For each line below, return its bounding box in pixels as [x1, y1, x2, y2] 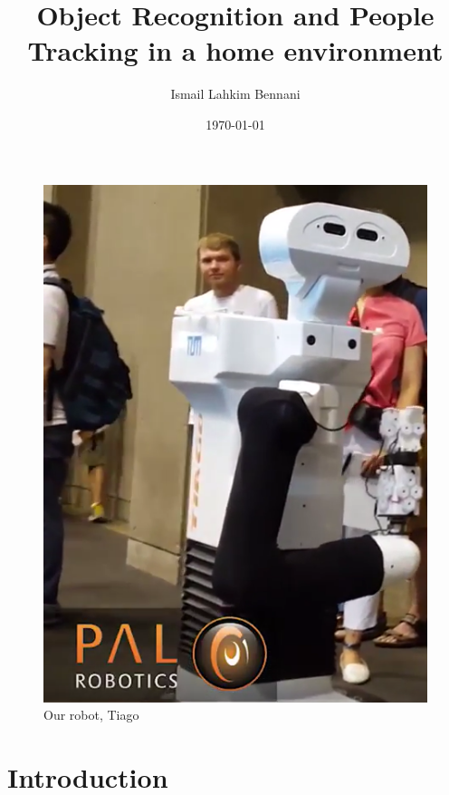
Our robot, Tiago [43, 705, 139, 724]
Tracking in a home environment [27, 32, 444, 69]
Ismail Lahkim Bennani [170, 84, 301, 103]
